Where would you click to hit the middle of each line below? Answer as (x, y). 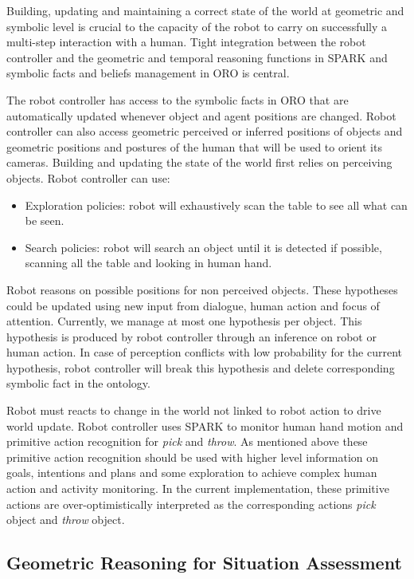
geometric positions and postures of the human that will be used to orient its (194, 146)
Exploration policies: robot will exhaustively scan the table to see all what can (216, 205)
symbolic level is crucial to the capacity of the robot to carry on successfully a (197, 26)
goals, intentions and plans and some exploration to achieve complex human (192, 473)
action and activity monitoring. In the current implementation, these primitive (198, 488)
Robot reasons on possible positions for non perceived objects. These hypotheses (202, 289)
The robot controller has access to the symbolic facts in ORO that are (178, 99)
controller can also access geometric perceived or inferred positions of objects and (205, 131)
